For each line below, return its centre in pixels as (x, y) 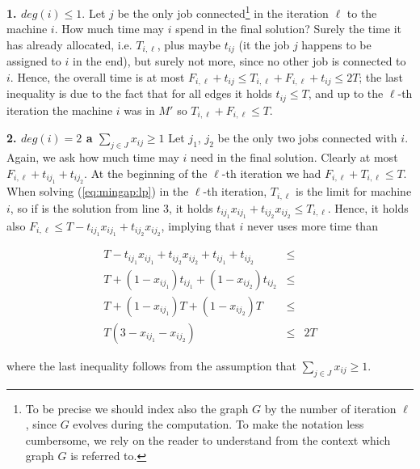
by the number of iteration (330, 408)
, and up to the (346, 93)
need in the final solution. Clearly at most (294, 157)
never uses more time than (312, 225)
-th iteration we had (271, 173)
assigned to (34, 61)
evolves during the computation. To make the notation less (218, 424)
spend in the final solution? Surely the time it (288, 29)
